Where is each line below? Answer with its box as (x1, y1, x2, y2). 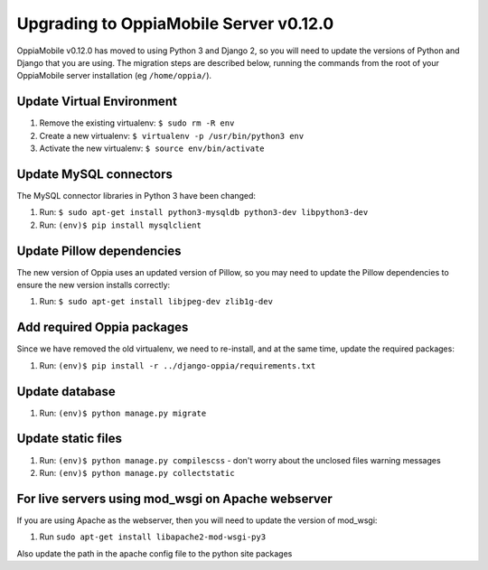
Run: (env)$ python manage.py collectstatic (39, 467, 235, 478)
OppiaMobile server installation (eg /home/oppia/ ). (16, 70, 212, 81)
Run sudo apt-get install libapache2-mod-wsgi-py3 (39, 531, 267, 542)
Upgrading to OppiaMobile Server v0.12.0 (16, 14, 334, 33)
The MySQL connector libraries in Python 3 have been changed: (16, 190, 257, 201)
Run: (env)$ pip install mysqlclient (39, 220, 202, 230)
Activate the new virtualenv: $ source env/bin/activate (39, 143, 266, 154)
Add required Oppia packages (16, 320, 189, 335)
